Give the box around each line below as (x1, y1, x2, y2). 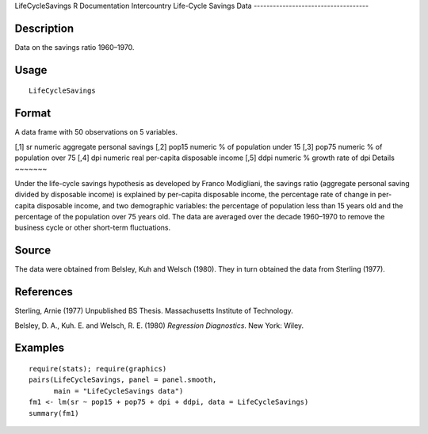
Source (14, 244, 52, 257)
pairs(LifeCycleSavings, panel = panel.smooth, (29, 375, 217, 384)
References (14, 285, 73, 299)
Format (14, 107, 52, 120)
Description (14, 21, 75, 35)
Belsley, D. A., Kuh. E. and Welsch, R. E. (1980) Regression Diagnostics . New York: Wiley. (14, 321, 304, 330)
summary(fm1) (29, 409, 79, 417)
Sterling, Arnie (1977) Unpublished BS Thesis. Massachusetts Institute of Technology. (14, 306, 293, 316)
